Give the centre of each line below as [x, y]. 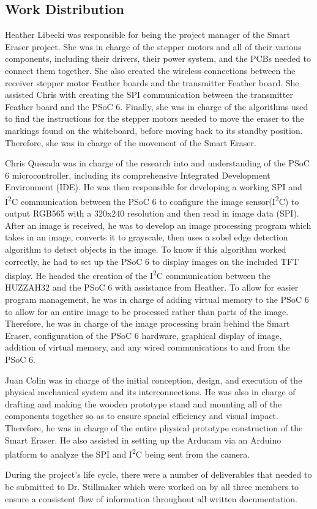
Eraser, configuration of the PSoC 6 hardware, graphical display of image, [144, 335]
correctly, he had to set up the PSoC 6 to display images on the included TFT [152, 261]
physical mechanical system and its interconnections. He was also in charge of [150, 392]
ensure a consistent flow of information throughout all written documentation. [151, 498]
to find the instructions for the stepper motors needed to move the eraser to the [155, 118]
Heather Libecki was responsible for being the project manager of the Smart [148, 35]
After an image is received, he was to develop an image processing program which [158, 225]
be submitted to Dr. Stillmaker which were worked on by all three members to [152, 486]
